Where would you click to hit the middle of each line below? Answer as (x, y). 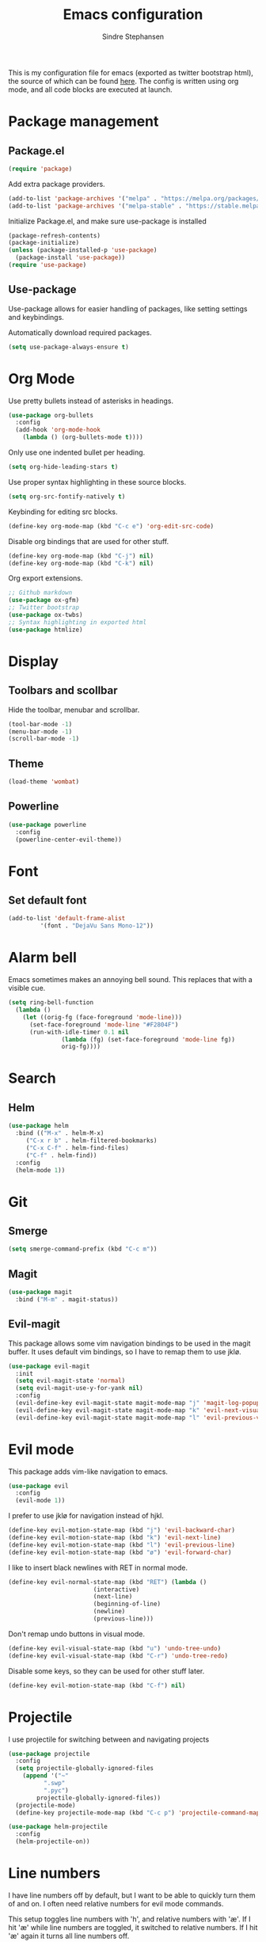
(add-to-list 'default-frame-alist (67, 919)
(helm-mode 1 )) (40, 1170)
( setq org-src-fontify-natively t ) (67, 497)
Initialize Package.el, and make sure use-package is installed (108, 221)
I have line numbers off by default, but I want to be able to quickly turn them (132, 1895)
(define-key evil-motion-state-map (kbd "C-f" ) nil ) (97, 1685)
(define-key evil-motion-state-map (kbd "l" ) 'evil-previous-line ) (122, 1545)
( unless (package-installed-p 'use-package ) (83, 250)
